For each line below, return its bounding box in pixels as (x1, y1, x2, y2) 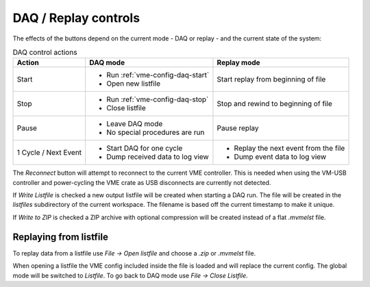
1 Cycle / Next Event (16, 148, 82, 158)
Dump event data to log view (234, 152, 327, 162)
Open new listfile (106, 79, 161, 88)
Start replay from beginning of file (217, 75, 326, 84)
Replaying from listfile (12, 231, 109, 242)
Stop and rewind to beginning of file (217, 99, 332, 109)
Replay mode (217, 58, 260, 68)
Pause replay (217, 123, 260, 133)
